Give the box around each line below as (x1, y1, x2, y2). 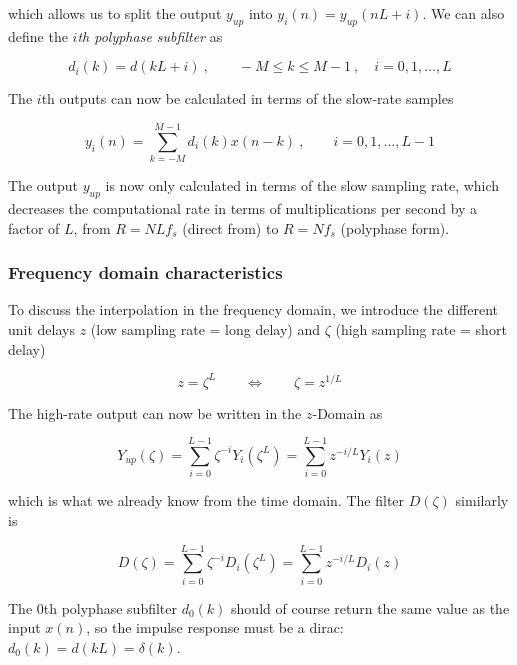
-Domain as (312, 402, 383, 423)
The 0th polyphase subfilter (8, 597, 177, 618)
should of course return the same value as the (231, 597, 510, 618)
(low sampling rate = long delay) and (90, 318, 320, 339)
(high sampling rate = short (335, 318, 507, 339)
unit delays (8, 318, 75, 339)
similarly (455, 490, 509, 511)
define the (8, 25, 68, 46)
